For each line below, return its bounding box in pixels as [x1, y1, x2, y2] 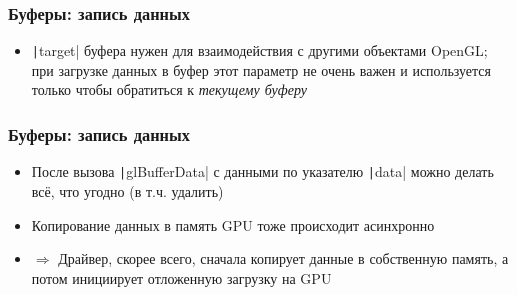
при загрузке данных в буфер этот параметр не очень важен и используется [31, 59, 491, 80]
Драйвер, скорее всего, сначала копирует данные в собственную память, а [58, 248, 509, 269]
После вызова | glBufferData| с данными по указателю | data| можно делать [31, 161, 494, 182]
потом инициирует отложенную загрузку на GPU [31, 267, 332, 288]
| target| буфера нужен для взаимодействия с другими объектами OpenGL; [31, 40, 488, 61]
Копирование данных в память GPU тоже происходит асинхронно [31, 214, 435, 235]
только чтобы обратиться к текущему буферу [31, 79, 307, 100]
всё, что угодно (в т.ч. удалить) [31, 180, 224, 201]
